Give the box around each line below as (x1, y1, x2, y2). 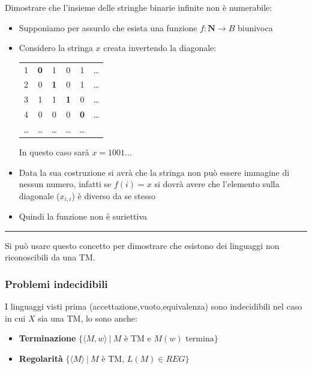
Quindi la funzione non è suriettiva (19, 210, 148, 223)
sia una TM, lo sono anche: (38, 311, 137, 324)
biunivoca (237, 21, 273, 34)
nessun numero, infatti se (19, 178, 112, 190)
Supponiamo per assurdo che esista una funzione (19, 21, 197, 34)
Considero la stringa (19, 41, 93, 54)
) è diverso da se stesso (71, 189, 156, 202)
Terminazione (19, 332, 76, 344)
